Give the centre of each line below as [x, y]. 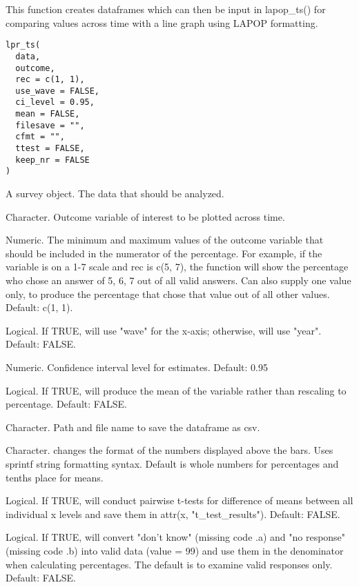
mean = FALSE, [48, 114]
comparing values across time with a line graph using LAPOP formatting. [162, 22]
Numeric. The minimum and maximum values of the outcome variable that [165, 240]
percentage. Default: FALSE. [66, 404]
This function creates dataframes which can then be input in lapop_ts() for [166, 9]
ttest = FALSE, [50, 149]
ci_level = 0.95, [55, 102]
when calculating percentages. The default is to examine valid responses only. [169, 564]
